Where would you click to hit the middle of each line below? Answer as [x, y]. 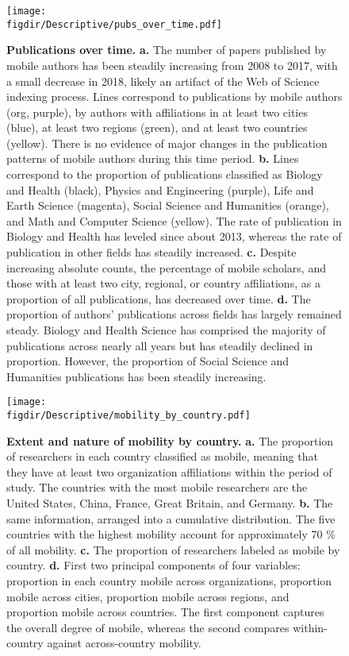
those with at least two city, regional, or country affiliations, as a [163, 283]
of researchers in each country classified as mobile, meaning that [162, 456]
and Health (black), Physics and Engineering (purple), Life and [160, 189]
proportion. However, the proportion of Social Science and [148, 361]
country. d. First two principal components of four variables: [153, 565]
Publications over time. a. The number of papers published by [167, 50]
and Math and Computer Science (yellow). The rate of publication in [174, 220]
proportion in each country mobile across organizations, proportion [169, 581]
